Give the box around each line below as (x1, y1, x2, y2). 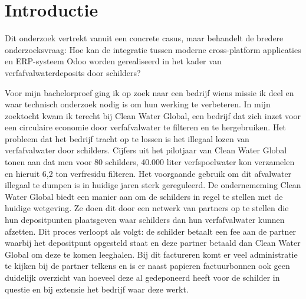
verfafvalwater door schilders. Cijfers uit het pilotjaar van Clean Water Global (5, 144, 287, 156)
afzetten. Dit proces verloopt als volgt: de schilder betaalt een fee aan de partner (5, 225, 297, 237)
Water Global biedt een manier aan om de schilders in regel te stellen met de (5, 190, 283, 202)
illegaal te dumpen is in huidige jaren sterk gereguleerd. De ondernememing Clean (5, 179, 301, 191)
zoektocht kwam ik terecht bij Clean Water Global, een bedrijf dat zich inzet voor (5, 109, 301, 121)
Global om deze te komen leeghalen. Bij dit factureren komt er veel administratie (5, 248, 298, 260)
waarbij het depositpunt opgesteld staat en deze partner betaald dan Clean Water (5, 236, 301, 249)
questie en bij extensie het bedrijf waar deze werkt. (5, 282, 189, 295)
